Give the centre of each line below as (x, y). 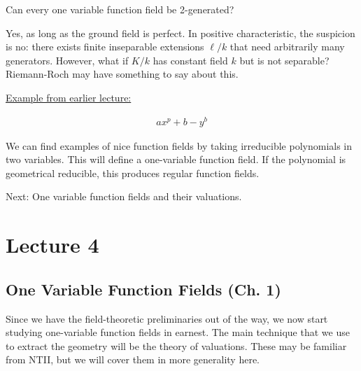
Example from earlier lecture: (69, 97)
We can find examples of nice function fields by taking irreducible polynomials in (179, 145)
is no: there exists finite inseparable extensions (105, 47)
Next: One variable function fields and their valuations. (124, 196)
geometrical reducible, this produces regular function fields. (133, 173)
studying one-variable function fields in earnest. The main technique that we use (178, 332)
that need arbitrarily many (287, 47)
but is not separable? (284, 60)
